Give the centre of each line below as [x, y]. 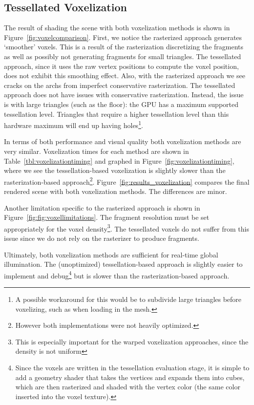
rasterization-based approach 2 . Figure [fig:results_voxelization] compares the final [127, 181]
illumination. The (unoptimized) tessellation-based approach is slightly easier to [123, 264]
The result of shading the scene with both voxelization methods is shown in [117, 28]
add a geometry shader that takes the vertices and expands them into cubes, [130, 377]
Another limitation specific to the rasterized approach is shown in [102, 207]
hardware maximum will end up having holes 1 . [74, 124]
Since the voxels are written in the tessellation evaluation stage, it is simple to [132, 368]
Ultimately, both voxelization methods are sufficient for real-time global [111, 254]
